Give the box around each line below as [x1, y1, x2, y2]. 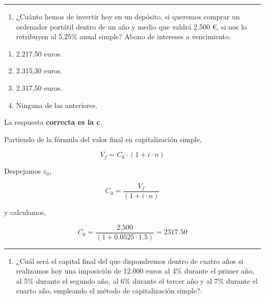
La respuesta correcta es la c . [4, 117, 102, 127]
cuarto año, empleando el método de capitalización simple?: [16, 285, 202, 296]
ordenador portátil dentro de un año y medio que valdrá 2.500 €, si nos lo [16, 21, 247, 32]
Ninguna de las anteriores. [16, 99, 98, 110]
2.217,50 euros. [16, 48, 63, 59]
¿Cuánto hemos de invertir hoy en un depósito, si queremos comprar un [16, 11, 240, 21]
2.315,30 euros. [16, 65, 63, 76]
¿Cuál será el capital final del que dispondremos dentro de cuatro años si [16, 255, 244, 266]
